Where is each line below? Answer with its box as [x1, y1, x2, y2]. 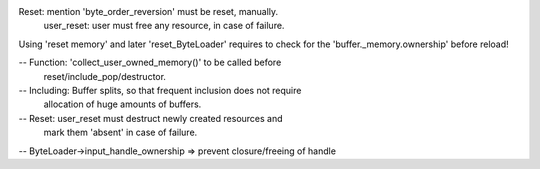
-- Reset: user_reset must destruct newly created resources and [18, 112, 284, 124]
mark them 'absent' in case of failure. [43, 126, 198, 139]
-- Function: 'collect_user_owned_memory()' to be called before [18, 56, 282, 69]
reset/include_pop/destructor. [43, 70, 167, 82]
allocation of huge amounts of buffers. [43, 98, 202, 110]
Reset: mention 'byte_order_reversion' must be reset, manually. [18, 6, 279, 17]
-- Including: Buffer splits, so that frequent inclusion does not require [18, 84, 302, 96]
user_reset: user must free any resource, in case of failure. [43, 20, 285, 32]
